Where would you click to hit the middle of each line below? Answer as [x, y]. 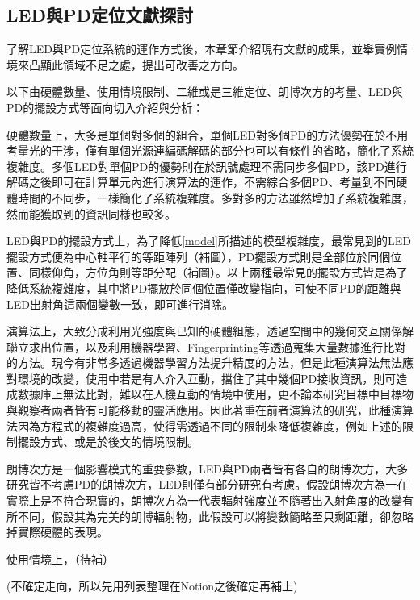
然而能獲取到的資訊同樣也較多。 [91, 213]
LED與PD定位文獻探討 [100, 15]
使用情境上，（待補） [60, 558]
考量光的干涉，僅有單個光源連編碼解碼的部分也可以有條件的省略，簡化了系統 [210, 150]
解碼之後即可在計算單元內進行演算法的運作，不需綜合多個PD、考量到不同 [202, 182]
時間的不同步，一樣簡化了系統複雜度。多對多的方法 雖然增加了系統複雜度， [215, 197]
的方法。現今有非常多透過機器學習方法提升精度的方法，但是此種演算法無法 [204, 362]
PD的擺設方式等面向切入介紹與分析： [105, 107]
